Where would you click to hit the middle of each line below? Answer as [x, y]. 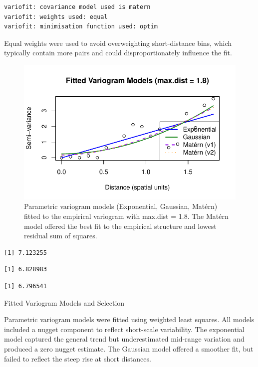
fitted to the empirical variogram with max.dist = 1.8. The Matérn [126, 216]
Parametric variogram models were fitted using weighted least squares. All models [129, 319]
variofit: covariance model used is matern [77, 7]
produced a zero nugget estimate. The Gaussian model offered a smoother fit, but [129, 348]
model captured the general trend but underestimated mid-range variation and [124, 339]
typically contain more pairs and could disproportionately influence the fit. [118, 53]
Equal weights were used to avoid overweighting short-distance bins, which [118, 43]
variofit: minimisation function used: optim [81, 27]
